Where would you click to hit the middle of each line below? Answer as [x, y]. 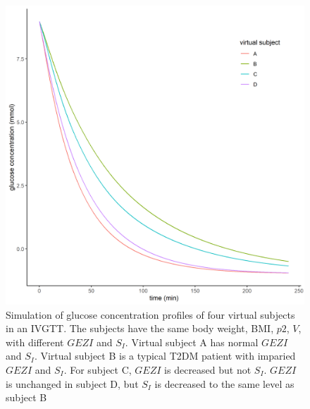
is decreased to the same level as [224, 383]
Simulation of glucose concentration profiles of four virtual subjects [150, 314]
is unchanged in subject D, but [72, 383]
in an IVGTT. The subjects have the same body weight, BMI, [140, 328]
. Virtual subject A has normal [192, 342]
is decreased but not [208, 369]
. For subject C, [98, 369]
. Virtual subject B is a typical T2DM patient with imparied [165, 356]
